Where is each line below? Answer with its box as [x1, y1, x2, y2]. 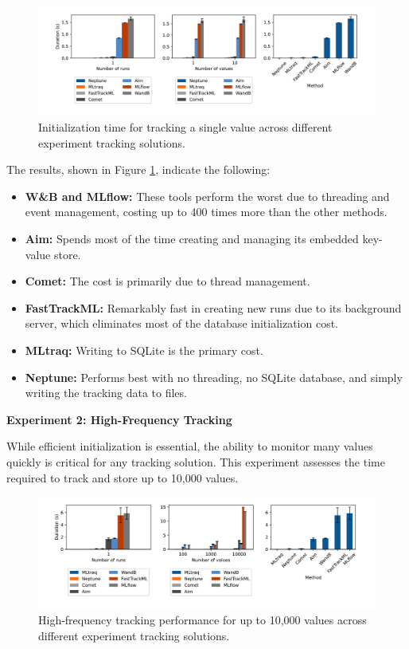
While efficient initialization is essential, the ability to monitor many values [6, 438, 373, 454]
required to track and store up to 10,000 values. [6, 469, 239, 486]
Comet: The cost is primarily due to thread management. [25, 273, 310, 289]
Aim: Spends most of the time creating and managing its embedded [25, 230, 359, 247]
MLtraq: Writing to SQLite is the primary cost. [25, 342, 263, 358]
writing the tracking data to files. [25, 384, 187, 401]
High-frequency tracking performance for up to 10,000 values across [38, 612, 367, 628]
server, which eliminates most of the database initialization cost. [25, 315, 339, 332]
